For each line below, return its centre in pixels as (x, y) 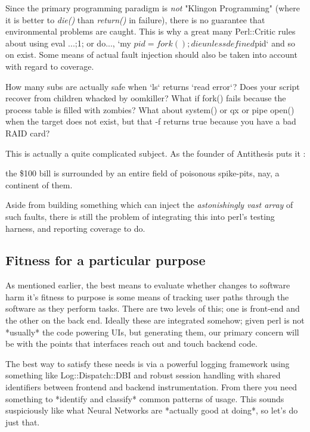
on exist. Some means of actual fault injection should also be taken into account (151, 55)
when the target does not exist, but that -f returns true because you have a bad (151, 121)
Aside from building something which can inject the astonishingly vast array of (149, 205)
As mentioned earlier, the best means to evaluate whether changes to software (148, 285)
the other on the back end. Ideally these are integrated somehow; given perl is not (155, 320)
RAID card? (28, 133)
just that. (23, 422)
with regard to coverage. (50, 66)
